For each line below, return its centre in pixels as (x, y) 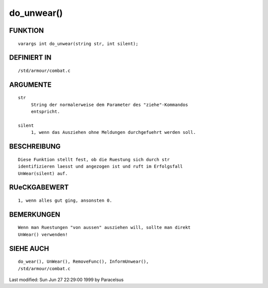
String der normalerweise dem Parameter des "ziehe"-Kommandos (109, 105)
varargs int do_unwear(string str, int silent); (78, 44)
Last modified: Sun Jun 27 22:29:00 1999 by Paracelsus (67, 280)
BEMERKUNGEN (35, 214)
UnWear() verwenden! (43, 234)
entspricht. (45, 112)
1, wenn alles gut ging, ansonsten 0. (65, 200)
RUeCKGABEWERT (39, 188)
